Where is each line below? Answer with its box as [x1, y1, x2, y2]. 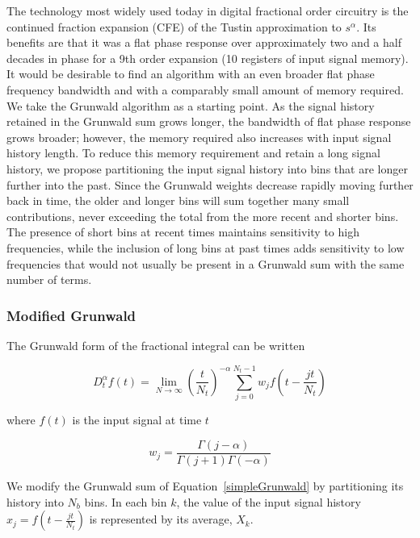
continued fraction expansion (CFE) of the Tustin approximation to [6, 18, 342, 35]
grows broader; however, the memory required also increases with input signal [6, 128, 392, 145]
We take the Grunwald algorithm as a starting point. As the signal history [6, 97, 375, 114]
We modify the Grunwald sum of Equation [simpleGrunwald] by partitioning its [6, 477, 404, 494]
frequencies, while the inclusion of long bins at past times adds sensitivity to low [6, 239, 405, 256]
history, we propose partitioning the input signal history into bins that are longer [6, 160, 408, 177]
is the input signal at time [72, 411, 202, 428]
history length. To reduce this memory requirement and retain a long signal [6, 144, 380, 161]
